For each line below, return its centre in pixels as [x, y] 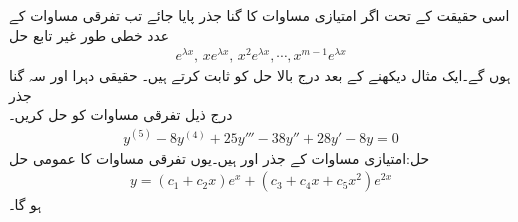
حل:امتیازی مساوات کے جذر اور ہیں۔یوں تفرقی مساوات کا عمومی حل [219, 157]
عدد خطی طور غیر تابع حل [89, 34]
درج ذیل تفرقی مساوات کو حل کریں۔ [121, 114]
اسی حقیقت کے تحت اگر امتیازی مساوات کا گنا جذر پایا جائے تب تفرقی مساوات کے [259, 15]
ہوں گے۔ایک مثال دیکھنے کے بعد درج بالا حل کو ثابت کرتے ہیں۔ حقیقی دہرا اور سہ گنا [260, 75]
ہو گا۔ [25, 204]
